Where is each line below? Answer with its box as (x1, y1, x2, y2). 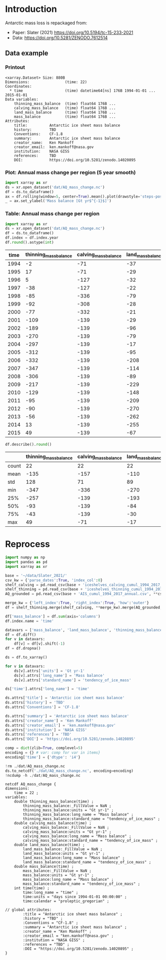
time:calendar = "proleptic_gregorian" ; (23, 899, 110, 904)
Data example (5, 49, 48, 57)
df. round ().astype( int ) (5, 240, 54, 245)
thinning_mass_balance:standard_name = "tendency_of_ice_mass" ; (23, 816, 161, 821)
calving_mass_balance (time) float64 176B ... (14, 105, 116, 110)
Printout (5, 64, 25, 71)
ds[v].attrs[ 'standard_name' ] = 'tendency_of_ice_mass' (14, 677, 132, 683)
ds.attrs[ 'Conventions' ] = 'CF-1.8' (5, 705, 81, 710)
